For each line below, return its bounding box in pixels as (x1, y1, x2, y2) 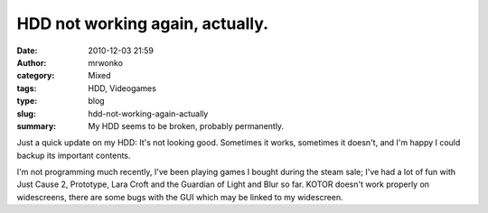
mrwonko (88, 57, 124, 68)
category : (16, 70, 55, 81)
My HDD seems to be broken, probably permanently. (88, 120, 285, 131)
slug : (16, 108, 36, 119)
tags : (16, 82, 37, 94)
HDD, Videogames (88, 82, 157, 94)
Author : (16, 57, 47, 68)
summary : (16, 120, 57, 131)
